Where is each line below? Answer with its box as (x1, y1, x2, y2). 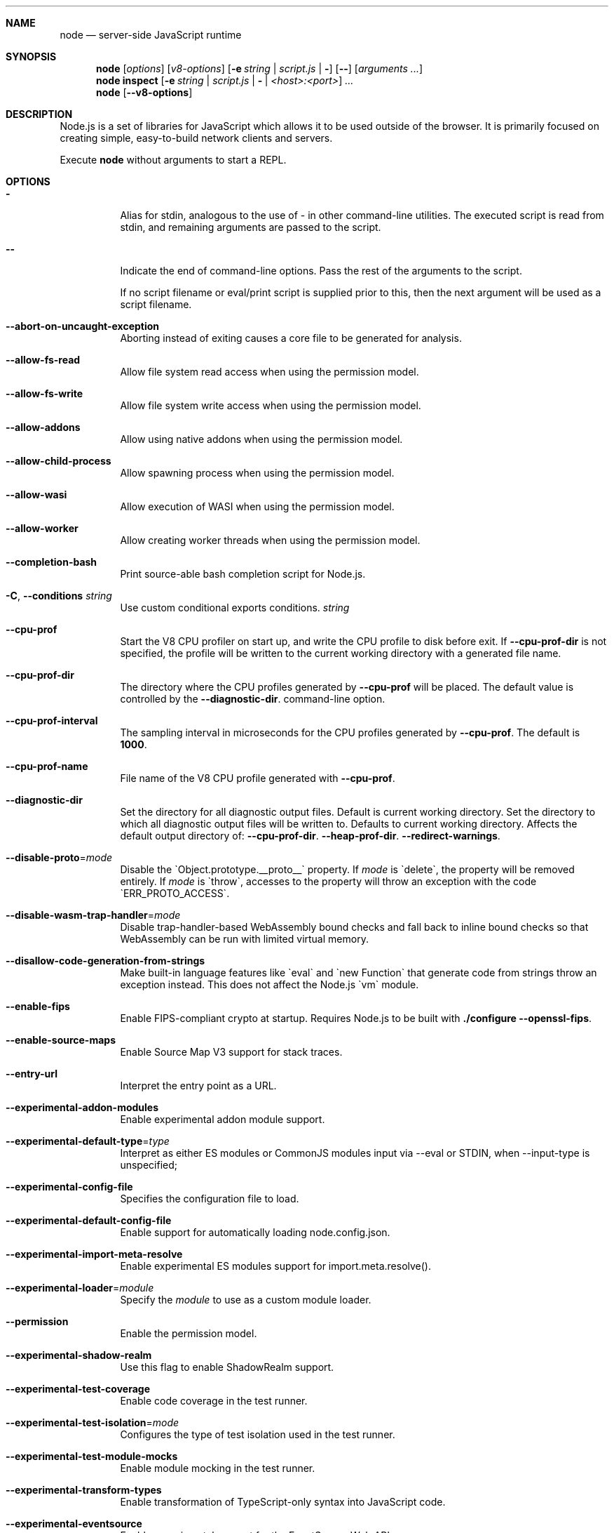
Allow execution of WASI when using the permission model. (120, 500, 395, 512)
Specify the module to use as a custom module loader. (120, 1294, 371, 1306)
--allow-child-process (6, 455, 111, 467)
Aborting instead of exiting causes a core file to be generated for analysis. (120, 332, 462, 344)
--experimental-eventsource (6, 1518, 142, 1529)
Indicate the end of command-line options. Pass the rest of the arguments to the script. (120, 265, 522, 277)
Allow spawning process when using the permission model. (120, 467, 395, 479)
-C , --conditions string (6, 590, 112, 602)
